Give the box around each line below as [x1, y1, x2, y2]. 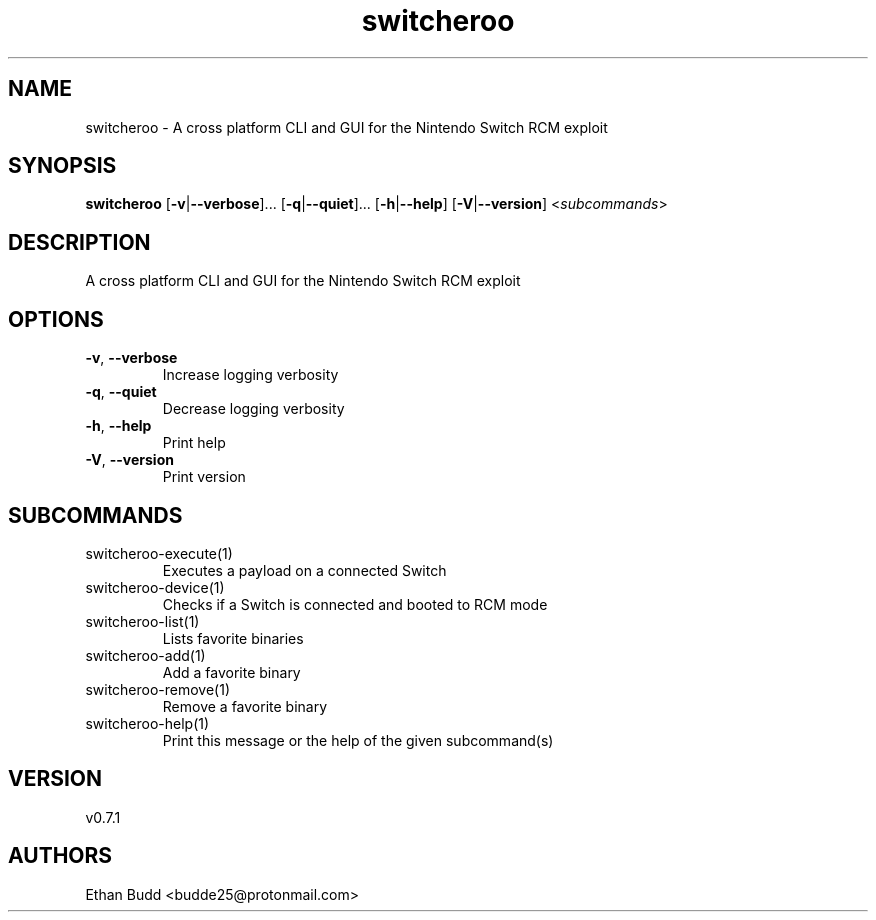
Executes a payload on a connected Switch [162, 561, 447, 579]
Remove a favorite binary [162, 697, 328, 715]
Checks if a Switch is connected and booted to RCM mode [162, 595, 548, 613]
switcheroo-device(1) [85, 578, 225, 596]
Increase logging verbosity [162, 366, 339, 384]
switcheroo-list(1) [85, 612, 200, 630]
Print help [162, 434, 226, 452]
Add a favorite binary [162, 663, 301, 681]
